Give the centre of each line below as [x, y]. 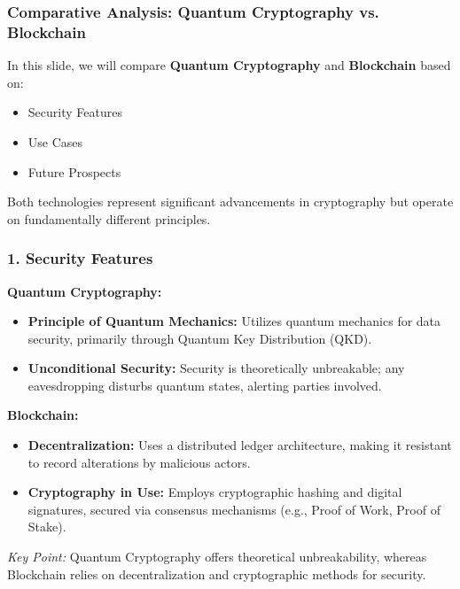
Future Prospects [74, 171]
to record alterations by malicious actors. [139, 462]
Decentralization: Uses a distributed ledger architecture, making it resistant [240, 445]
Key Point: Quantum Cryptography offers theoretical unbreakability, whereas [217, 557]
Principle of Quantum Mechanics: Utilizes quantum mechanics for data [234, 321]
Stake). [47, 527]
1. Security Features [80, 258]
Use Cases [55, 141]
